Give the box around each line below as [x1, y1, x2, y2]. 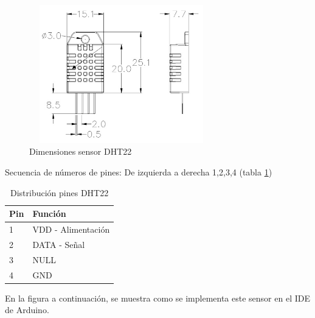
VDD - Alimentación [32, 222, 110, 235]
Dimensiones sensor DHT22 [29, 145, 132, 158]
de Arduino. [5, 303, 49, 316]
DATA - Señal [32, 238, 85, 250]
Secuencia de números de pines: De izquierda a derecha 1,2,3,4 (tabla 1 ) [5, 165, 272, 178]
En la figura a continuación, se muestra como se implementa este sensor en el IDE [5, 291, 310, 304]
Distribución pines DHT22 [10, 186, 109, 199]
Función [32, 207, 66, 220]
